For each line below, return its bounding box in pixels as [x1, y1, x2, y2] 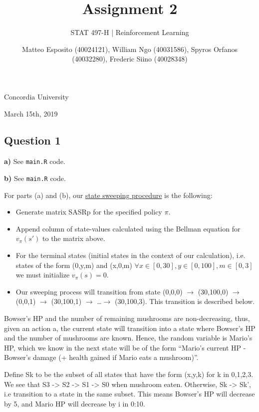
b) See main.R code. [4, 172, 66, 183]
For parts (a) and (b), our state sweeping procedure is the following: [4, 189, 213, 200]
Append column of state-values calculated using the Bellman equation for [15, 223, 241, 233]
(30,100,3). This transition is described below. [115, 296, 255, 306]
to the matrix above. [42, 233, 105, 243]
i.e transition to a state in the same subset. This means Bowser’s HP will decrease [4, 388, 255, 399]
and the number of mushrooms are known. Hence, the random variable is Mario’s [4, 332, 253, 343]
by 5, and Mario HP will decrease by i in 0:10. [4, 398, 145, 408]
